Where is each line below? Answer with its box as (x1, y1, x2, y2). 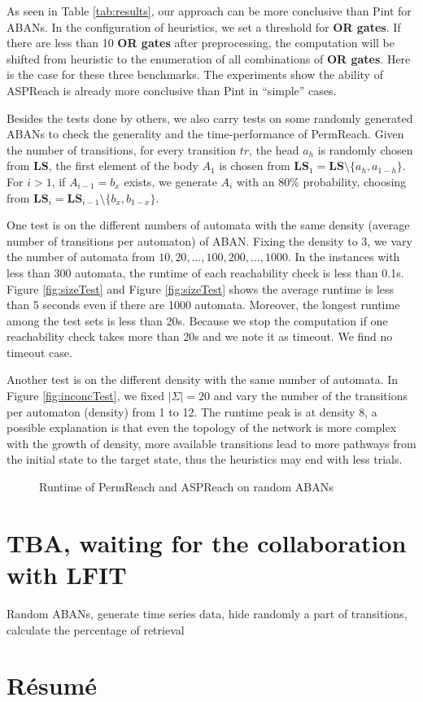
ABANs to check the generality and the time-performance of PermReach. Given (7, 125, 404, 142)
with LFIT (7, 558, 127, 591)
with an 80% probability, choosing (236, 172, 407, 190)
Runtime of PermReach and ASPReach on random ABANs (39, 478, 334, 495)
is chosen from (219, 157, 290, 174)
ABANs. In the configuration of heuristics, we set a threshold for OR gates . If (7, 18, 401, 35)
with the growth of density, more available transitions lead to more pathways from (7, 434, 416, 451)
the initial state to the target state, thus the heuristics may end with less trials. (7, 451, 403, 468)
